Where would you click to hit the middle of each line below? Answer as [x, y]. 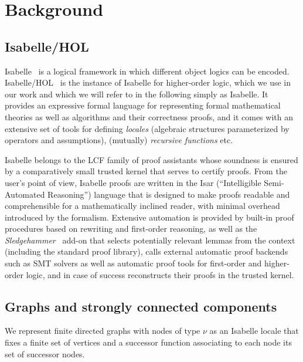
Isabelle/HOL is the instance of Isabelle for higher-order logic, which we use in [148, 82]
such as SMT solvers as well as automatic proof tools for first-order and [133, 263]
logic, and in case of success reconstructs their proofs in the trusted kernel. [160, 274]
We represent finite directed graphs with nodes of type [103, 331]
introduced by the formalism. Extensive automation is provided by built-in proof [149, 217]
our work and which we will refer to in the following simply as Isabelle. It [137, 94]
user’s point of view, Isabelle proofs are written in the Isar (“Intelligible [133, 182]
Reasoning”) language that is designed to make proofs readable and [169, 194]
